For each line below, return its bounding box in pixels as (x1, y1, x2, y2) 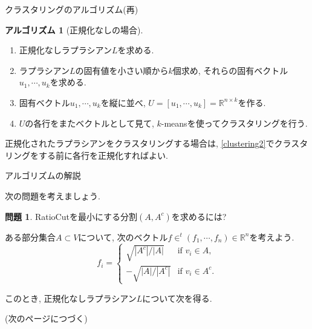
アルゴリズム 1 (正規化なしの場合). (5, 23, 143, 36)
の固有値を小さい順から (75, 64, 169, 76)
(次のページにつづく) (5, 312, 88, 325)
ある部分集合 (5, 230, 56, 243)
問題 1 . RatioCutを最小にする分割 (5, 210, 138, 222)
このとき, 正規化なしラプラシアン (5, 291, 137, 304)
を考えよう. (249, 230, 294, 243)
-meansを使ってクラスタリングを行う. (161, 116, 308, 129)
